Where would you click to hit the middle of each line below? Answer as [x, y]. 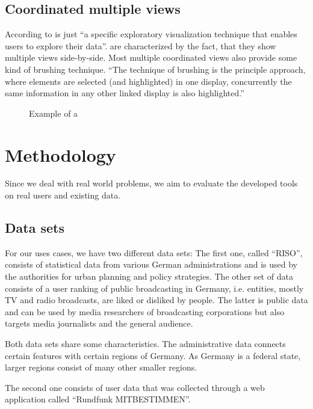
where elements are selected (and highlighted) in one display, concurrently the [148, 81]
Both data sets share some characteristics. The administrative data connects [145, 344]
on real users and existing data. [63, 195]
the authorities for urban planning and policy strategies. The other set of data [149, 276]
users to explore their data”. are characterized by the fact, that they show [141, 45]
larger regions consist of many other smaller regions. [101, 367]
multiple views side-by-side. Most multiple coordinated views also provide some [151, 57]
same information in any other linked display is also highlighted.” [125, 93]
